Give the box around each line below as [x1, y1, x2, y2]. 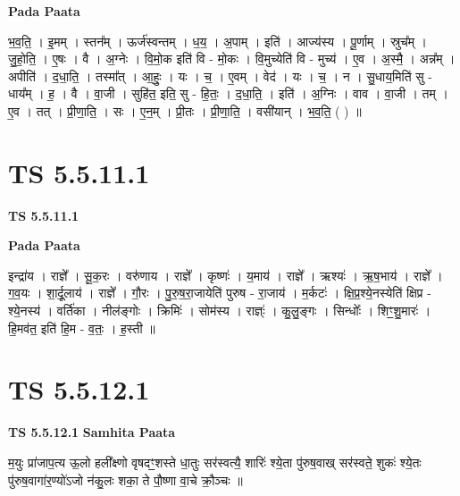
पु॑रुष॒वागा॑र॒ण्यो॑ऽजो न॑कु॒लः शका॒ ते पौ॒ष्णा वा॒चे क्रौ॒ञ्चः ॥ [8, 470, 243, 489]
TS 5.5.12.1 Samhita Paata [8, 423, 176, 441]
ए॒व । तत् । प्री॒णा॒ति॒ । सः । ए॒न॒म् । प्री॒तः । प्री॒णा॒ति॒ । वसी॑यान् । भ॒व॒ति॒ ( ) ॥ [8, 101, 362, 120]
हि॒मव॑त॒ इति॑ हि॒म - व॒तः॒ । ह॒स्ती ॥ [8, 318, 155, 337]
